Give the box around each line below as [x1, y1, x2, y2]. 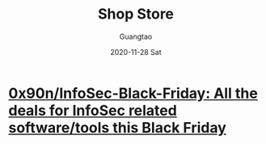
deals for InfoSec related [8, 101, 178, 120]
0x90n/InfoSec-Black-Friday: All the [8, 84, 259, 102]
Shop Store [97, 5, 175, 23]
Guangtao [119, 32, 153, 41]
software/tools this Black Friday [8, 118, 226, 137]
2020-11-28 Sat [110, 47, 162, 57]
